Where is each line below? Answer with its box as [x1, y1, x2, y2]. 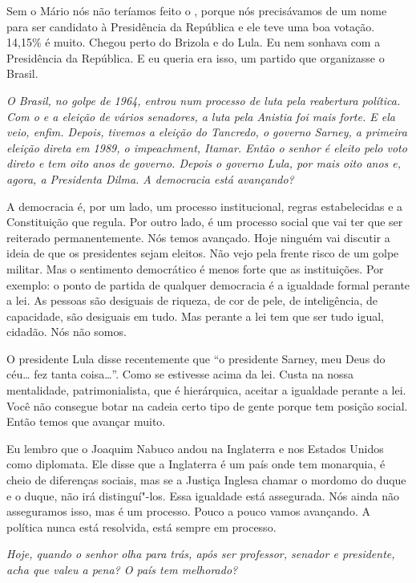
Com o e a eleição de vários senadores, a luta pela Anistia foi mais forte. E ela [6, 107, 395, 124]
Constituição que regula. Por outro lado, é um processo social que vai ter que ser [6, 213, 403, 230]
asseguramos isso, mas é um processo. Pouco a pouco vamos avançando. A [6, 503, 370, 520]
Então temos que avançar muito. [6, 413, 166, 430]
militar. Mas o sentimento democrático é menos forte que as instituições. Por [6, 260, 384, 277]
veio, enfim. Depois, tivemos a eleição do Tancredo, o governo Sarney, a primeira [6, 123, 407, 140]
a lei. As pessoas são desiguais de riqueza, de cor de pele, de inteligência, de [6, 292, 378, 309]
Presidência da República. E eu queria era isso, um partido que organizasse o [6, 49, 385, 66]
